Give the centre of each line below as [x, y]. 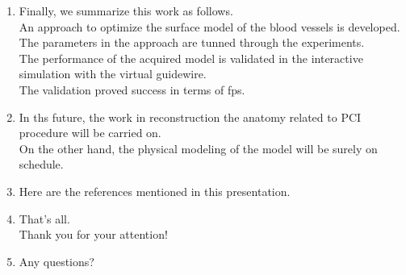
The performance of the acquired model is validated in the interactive [191, 58]
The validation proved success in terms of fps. [132, 89]
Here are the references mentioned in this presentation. [155, 191]
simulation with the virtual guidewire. [113, 74]
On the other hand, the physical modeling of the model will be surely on [198, 148]
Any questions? [57, 261]
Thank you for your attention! [93, 234]
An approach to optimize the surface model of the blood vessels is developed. [209, 26]
